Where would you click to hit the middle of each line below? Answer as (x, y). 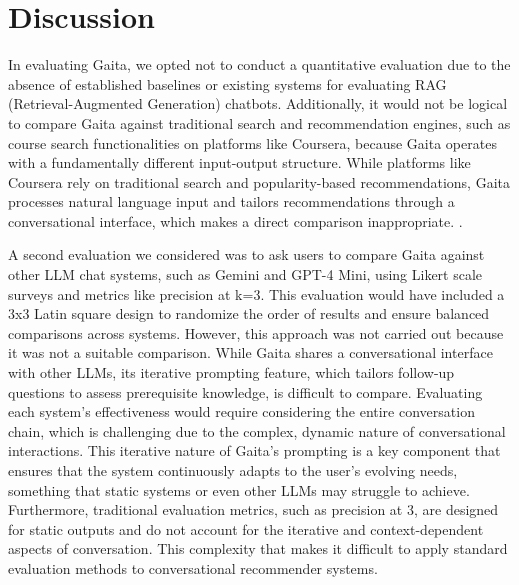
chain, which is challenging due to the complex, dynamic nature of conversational (257, 430)
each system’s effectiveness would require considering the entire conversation (241, 411)
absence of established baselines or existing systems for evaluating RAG (227, 83)
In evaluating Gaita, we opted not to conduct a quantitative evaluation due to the (259, 64)
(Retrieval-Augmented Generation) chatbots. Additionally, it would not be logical (258, 103)
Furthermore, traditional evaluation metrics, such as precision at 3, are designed (253, 509)
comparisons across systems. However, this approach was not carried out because (256, 332)
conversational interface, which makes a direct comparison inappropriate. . (235, 220)
